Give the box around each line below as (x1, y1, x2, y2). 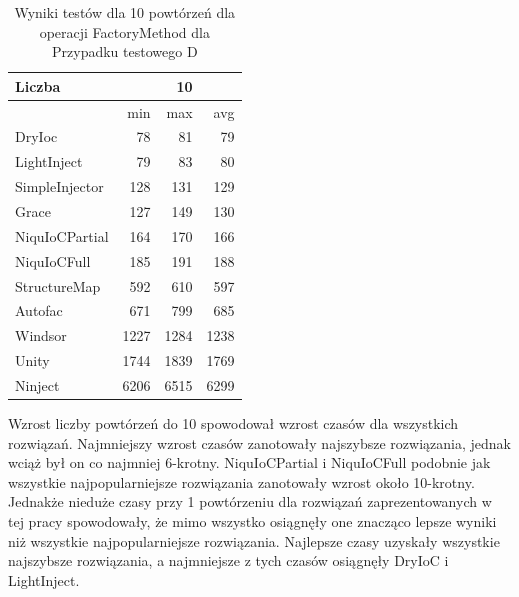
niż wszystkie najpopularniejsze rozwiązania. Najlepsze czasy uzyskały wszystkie (8, 530, 500, 551)
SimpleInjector (15, 176, 104, 197)
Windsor (15, 325, 67, 346)
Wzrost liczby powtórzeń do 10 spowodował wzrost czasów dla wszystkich (8, 413, 459, 433)
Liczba (15, 75, 61, 96)
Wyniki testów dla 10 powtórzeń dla (14, 2, 236, 22)
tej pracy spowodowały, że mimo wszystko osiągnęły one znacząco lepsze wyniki (8, 510, 497, 531)
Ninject (15, 374, 60, 395)
